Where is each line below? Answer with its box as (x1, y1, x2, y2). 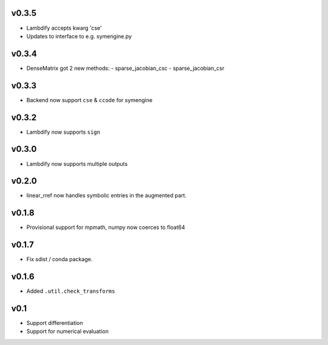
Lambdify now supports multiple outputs (26, 160, 128, 167)
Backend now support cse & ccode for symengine (26, 96, 153, 103)
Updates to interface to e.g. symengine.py (26, 32, 132, 39)
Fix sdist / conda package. (26, 256, 93, 263)
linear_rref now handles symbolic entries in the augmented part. (26, 192, 187, 199)
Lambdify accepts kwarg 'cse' (26, 24, 103, 32)
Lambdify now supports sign (26, 128, 100, 135)
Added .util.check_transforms (26, 287, 115, 295)
